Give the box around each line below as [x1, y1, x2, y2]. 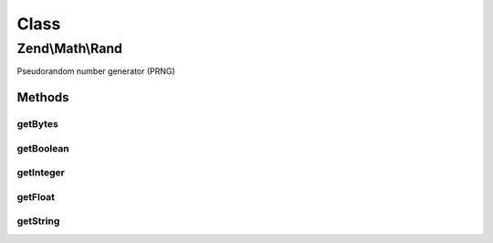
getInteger [16, 166, 66, 179]
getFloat [16, 190, 55, 203]
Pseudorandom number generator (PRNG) [16, 66, 175, 77]
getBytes [16, 118, 58, 131]
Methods [16, 90, 69, 105]
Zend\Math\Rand [16, 40, 123, 57]
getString [16, 215, 60, 227]
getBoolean [16, 142, 70, 154]
